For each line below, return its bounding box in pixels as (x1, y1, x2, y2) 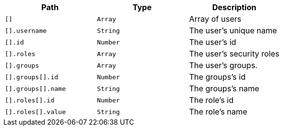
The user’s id (189, 37, 236, 47)
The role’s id (189, 95, 234, 105)
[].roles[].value (5, 108, 66, 116)
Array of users (189, 14, 242, 24)
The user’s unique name (189, 26, 277, 35)
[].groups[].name (5, 85, 66, 92)
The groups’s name (189, 84, 260, 93)
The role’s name (189, 107, 248, 116)
